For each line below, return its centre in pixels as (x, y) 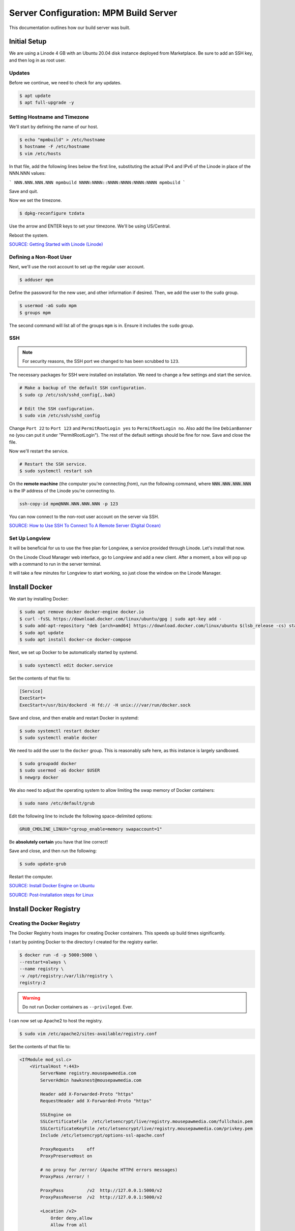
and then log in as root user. (37, 60)
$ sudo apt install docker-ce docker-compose (75, 639)
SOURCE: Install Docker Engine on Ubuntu (52, 886)
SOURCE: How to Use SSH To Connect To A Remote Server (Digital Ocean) (85, 526)
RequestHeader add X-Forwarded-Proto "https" (96, 1101)
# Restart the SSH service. (53, 464)
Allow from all (69, 1225)
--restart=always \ (43, 962)
